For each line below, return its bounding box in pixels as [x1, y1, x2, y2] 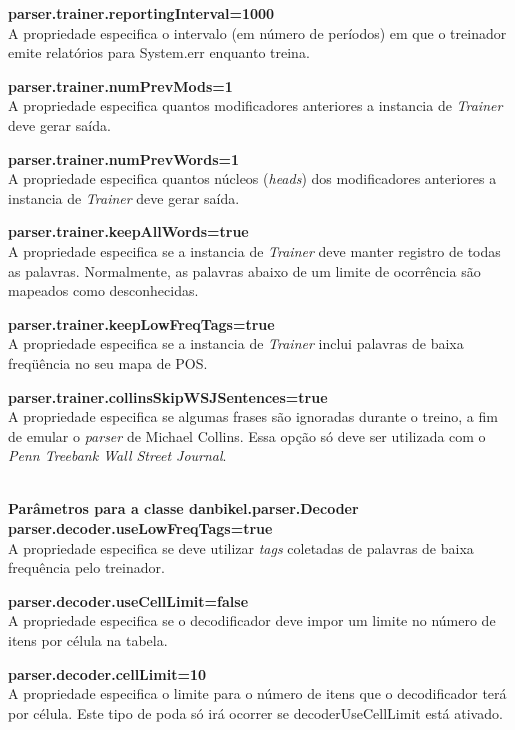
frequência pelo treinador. [8, 557, 165, 578]
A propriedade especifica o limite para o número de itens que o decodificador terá [8, 683, 507, 704]
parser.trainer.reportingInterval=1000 [8, 3, 275, 23]
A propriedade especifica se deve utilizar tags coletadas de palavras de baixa [8, 537, 474, 558]
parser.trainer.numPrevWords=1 [8, 148, 240, 169]
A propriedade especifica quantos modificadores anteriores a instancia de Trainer [8, 95, 503, 116]
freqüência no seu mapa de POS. [8, 352, 208, 373]
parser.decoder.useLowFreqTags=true [8, 518, 273, 539]
